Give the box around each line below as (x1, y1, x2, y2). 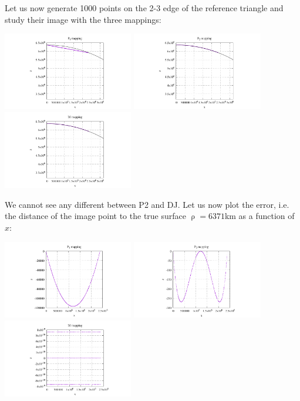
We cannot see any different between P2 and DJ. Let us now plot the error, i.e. (5, 198, 289, 210)
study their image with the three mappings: (5, 13, 161, 25)
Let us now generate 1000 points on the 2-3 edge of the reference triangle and (5, 2, 284, 14)
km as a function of (224, 210, 295, 222)
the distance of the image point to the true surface (5, 210, 186, 222)
